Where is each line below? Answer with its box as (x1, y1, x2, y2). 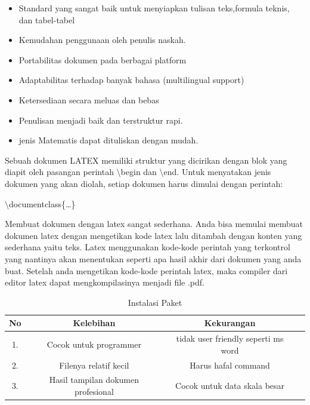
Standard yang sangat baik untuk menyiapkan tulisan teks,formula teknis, (18, 2, 290, 14)
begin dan (120, 165, 157, 178)
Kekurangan (204, 317, 256, 329)
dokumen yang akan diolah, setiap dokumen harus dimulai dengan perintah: (5, 177, 283, 189)
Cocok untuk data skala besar (175, 379, 285, 392)
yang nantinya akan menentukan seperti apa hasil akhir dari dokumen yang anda (5, 252, 302, 265)
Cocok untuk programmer (46, 337, 141, 350)
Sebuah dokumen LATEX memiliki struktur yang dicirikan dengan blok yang (5, 154, 287, 166)
